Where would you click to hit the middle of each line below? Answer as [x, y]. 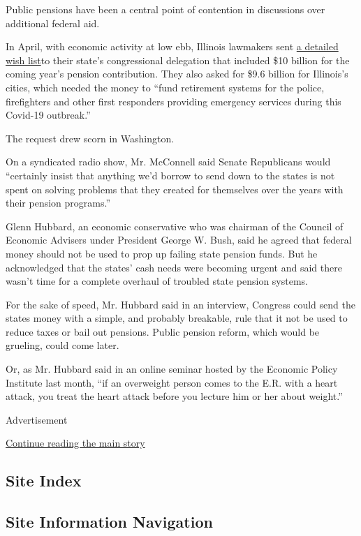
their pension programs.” [58, 203]
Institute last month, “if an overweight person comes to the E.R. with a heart [172, 382]
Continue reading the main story [75, 443]
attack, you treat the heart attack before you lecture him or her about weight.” [174, 396]
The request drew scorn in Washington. [90, 138]
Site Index [44, 481]
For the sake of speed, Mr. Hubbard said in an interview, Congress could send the [180, 304]
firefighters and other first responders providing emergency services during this [174, 101]
